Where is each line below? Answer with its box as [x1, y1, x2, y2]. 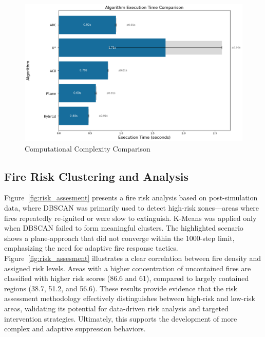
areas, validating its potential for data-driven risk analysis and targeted [4, 303, 229, 313]
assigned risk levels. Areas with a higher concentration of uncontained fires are [4, 263, 251, 273]
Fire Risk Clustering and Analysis [4, 168, 189, 184]
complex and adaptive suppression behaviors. [4, 323, 146, 334]
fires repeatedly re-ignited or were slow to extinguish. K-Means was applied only [4, 212, 257, 223]
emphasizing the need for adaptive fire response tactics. [4, 242, 178, 253]
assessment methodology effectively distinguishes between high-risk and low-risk [4, 293, 255, 304]
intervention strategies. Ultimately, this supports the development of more [4, 313, 237, 324]
